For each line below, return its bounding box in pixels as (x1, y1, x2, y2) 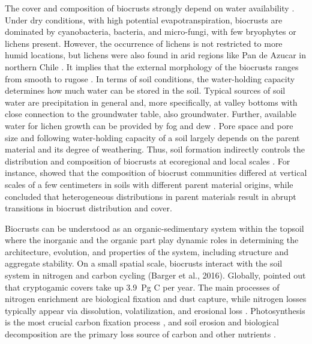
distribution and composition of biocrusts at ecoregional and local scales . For (5, 154, 290, 167)
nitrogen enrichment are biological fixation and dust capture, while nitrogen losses (5, 292, 307, 305)
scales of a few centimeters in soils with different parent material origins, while (5, 178, 293, 190)
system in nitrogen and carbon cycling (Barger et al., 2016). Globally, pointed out (5, 269, 306, 282)
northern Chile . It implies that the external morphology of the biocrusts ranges (5, 60, 299, 73)
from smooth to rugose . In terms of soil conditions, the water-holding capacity (5, 72, 295, 85)
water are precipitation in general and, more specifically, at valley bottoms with (5, 95, 298, 108)
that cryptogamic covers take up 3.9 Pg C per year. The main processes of (5, 280, 280, 293)
